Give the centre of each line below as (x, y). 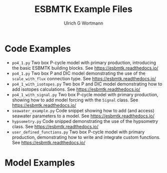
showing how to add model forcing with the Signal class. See (75, 100)
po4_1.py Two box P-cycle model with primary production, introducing (84, 62)
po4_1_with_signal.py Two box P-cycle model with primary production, (85, 94)
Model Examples (40, 163)
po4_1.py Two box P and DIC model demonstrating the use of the (79, 73)
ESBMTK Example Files (83, 9)
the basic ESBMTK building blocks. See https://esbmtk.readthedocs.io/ (85, 68)
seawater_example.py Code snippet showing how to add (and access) (83, 110)
